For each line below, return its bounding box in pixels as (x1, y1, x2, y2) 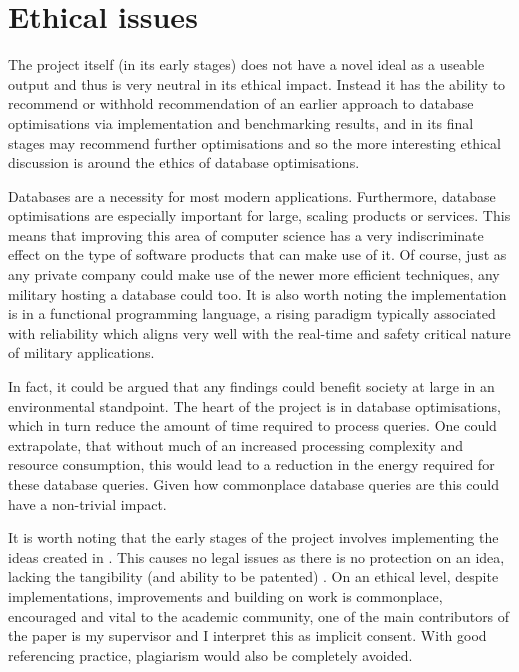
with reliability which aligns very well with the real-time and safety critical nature (8, 322, 511, 343)
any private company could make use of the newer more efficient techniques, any (8, 264, 500, 285)
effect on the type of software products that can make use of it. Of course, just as (8, 244, 507, 265)
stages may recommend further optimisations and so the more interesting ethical (8, 132, 501, 153)
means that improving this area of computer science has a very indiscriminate (8, 224, 484, 245)
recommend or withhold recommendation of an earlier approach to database (8, 93, 474, 114)
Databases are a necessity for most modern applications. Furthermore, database (8, 185, 496, 206)
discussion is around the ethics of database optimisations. (8, 152, 360, 173)
